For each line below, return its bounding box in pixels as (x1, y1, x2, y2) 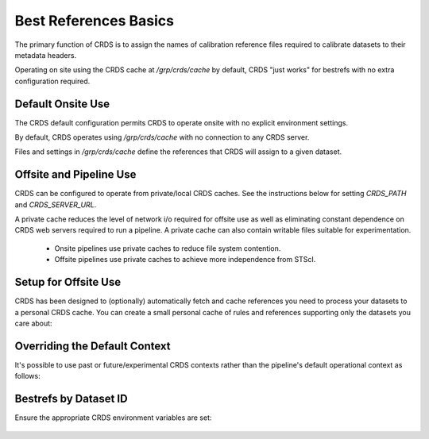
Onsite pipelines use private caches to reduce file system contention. (54, 243, 281, 253)
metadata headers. (14, 50, 77, 60)
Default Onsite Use (14, 97, 110, 110)
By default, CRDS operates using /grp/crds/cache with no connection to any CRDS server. (14, 133, 310, 142)
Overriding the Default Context (14, 339, 171, 352)
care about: (14, 318, 52, 328)
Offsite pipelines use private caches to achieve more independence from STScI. (54, 255, 316, 264)
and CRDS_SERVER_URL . (14, 199, 97, 210)
